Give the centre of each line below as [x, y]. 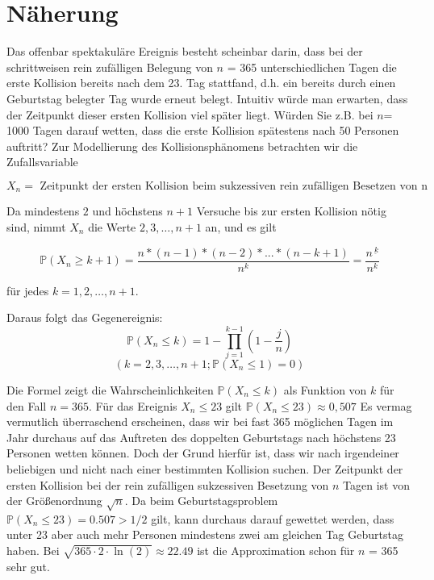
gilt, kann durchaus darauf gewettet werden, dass [273, 518]
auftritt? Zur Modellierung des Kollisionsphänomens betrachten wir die [182, 146]
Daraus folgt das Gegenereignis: [85, 317]
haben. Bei [33, 551]
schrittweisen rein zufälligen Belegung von [110, 67]
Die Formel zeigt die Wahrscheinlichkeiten [110, 389]
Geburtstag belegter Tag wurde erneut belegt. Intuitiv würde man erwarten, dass [207, 98]
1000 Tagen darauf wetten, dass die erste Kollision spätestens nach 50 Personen [203, 130]
